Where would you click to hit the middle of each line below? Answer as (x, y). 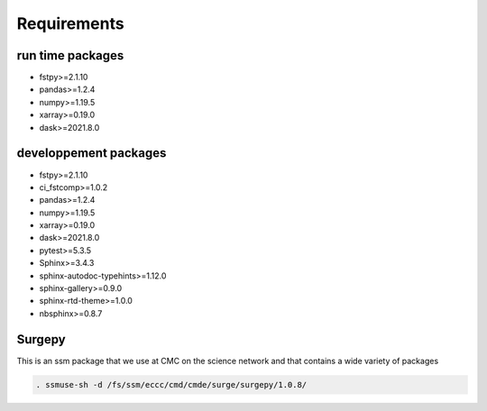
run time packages (70, 55)
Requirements (71, 23)
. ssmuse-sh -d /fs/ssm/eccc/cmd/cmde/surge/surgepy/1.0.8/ (171, 384)
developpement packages (92, 153)
